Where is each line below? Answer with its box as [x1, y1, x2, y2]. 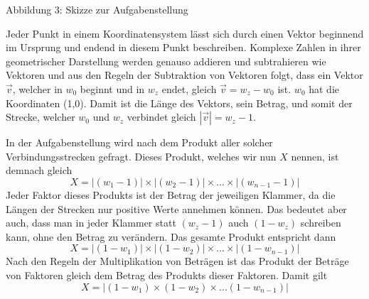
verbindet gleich [127, 109, 196, 124]
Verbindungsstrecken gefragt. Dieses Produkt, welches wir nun [6, 148, 277, 163]
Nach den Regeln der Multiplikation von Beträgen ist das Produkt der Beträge [6, 254, 349, 268]
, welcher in [12, 81, 63, 96]
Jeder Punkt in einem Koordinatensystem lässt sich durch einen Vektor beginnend [6, 26, 364, 40]
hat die [309, 81, 340, 96]
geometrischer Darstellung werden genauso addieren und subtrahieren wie [6, 53, 326, 68]
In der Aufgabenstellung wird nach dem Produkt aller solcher [6, 135, 273, 150]
